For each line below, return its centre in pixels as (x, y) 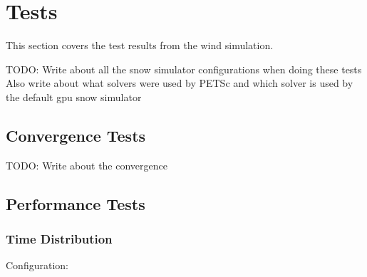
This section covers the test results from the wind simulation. (140, 45)
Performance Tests (76, 203)
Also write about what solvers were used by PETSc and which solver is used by (180, 83)
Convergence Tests (76, 135)
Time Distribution (59, 239)
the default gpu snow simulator (74, 96)
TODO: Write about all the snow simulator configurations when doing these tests (184, 69)
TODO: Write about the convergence (87, 165)
